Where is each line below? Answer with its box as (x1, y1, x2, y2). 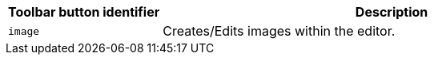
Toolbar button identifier (8, 4, 160, 20)
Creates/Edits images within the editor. (163, 23, 396, 39)
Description (355, 4, 428, 20)
